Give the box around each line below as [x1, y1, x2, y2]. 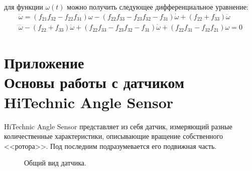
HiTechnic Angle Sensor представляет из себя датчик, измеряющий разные [4, 121, 232, 131]
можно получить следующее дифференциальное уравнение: [67, 2, 248, 12]
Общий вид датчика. [24, 157, 86, 168]
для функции [4, 2, 43, 12]
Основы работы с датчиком [4, 72, 185, 93]
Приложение [4, 52, 84, 73]
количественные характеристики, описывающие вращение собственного [4, 131, 223, 141]
